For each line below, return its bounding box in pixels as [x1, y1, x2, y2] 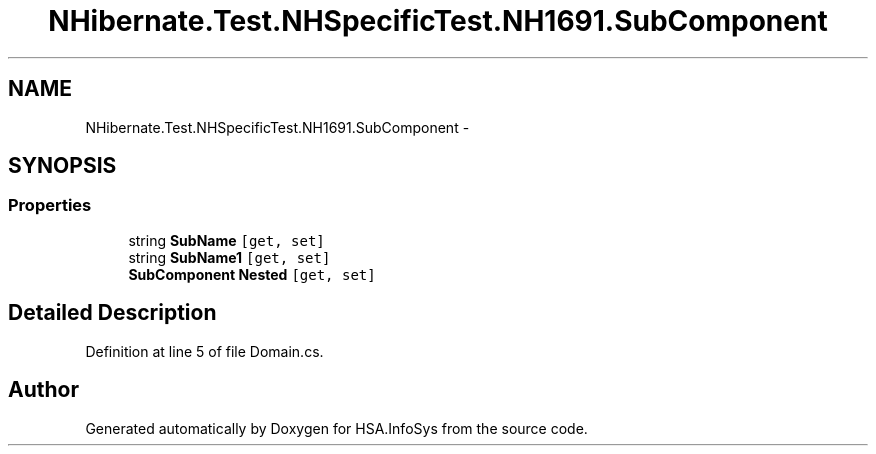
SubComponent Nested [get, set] [128, 265, 376, 283]
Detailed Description [8, 300, 217, 326]
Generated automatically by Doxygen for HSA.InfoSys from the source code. [85, 419, 588, 437]
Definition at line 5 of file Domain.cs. [85, 342, 324, 360]
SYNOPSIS [8, 153, 117, 179]
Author [8, 377, 79, 403]
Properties [8, 195, 92, 216]
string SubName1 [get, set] [128, 248, 331, 266]
